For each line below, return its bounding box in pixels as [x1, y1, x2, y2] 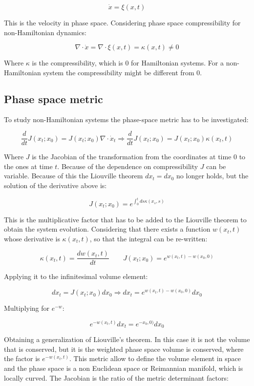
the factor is [4, 353, 40, 364]
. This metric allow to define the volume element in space [69, 353, 241, 364]
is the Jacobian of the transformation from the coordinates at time [32, 151, 232, 162]
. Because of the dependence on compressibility [57, 161, 198, 171]
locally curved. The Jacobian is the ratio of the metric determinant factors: [4, 372, 229, 383]
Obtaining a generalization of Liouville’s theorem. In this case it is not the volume [4, 334, 250, 344]
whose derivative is [4, 233, 60, 243]
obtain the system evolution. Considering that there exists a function [4, 224, 211, 234]
